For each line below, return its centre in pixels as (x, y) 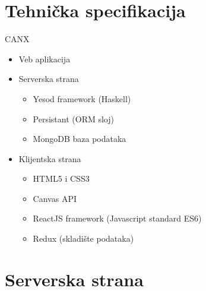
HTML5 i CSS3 (61, 178)
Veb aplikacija (45, 58)
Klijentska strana (50, 158)
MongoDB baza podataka (80, 139)
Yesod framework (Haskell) (82, 98)
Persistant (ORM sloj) (73, 118)
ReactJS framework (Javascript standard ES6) (117, 218)
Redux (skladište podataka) (83, 238)
